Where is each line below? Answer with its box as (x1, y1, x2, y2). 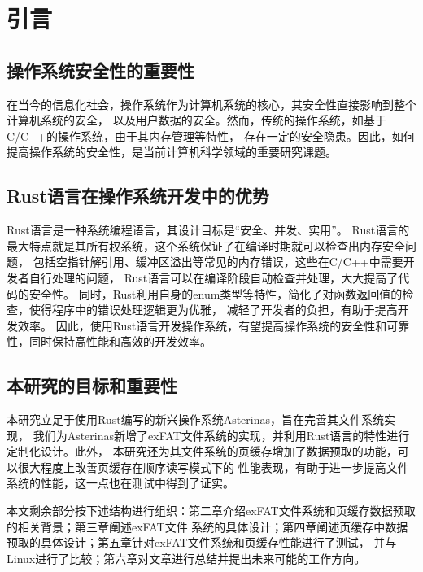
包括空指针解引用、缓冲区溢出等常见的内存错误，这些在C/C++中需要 (33, 253, 403, 270)
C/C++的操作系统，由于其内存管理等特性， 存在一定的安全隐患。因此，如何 (7, 127, 415, 144)
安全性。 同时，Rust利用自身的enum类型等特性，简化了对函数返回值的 (28, 285, 403, 302)
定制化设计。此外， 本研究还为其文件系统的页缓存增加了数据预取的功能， (7, 443, 398, 460)
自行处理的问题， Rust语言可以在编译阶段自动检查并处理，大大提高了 (28, 269, 399, 286)
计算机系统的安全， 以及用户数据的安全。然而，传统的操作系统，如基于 (7, 111, 386, 129)
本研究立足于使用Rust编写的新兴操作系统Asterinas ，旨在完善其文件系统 (7, 411, 385, 428)
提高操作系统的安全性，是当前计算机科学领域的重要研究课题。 (7, 143, 337, 160)
